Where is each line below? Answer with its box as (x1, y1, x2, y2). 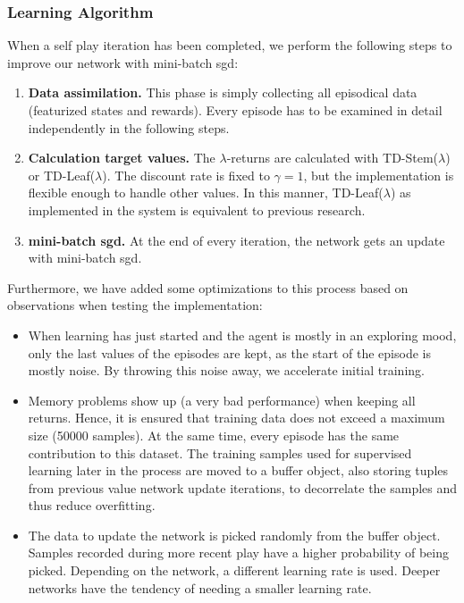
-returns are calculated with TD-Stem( (226, 148, 439, 167)
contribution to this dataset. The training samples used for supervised (28, 443, 412, 462)
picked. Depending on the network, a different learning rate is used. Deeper (28, 561, 441, 580)
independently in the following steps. (28, 118, 230, 137)
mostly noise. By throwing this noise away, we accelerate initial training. (28, 361, 425, 380)
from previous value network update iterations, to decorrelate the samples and (28, 478, 458, 497)
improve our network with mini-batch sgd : (7, 53, 239, 71)
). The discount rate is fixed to (102, 165, 270, 184)
